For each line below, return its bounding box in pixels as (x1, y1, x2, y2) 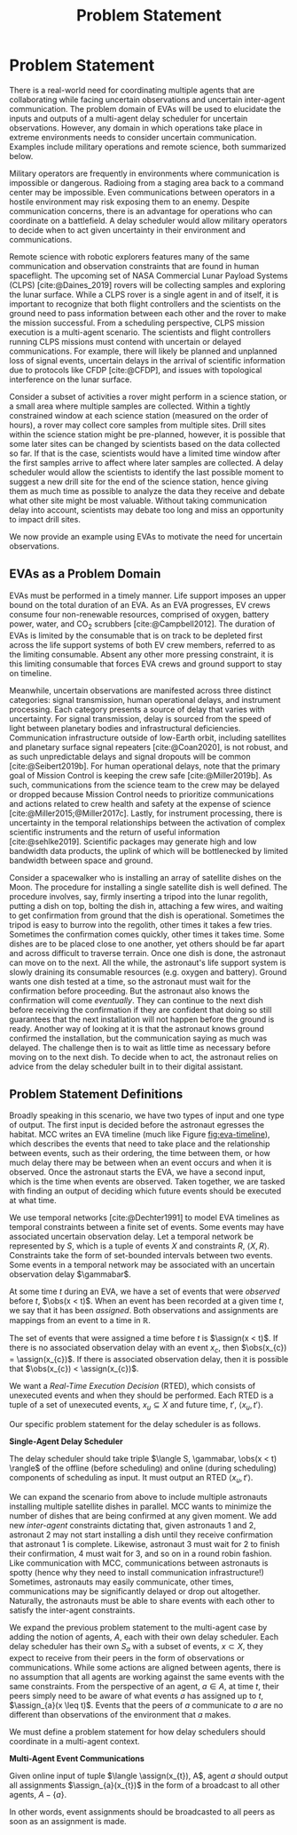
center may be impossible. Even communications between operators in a (9, 187, 276, 197)
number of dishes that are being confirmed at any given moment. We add (9, 1510, 277, 1520)
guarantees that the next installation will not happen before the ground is (9, 1014, 275, 1025)
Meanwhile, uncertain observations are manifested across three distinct (9, 685, 272, 696)
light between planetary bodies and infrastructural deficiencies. (9, 722, 241, 733)
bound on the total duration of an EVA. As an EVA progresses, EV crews (9, 599, 270, 610)
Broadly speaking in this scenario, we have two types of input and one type (9, 1110, 285, 1121)
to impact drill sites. (9, 514, 82, 524)
